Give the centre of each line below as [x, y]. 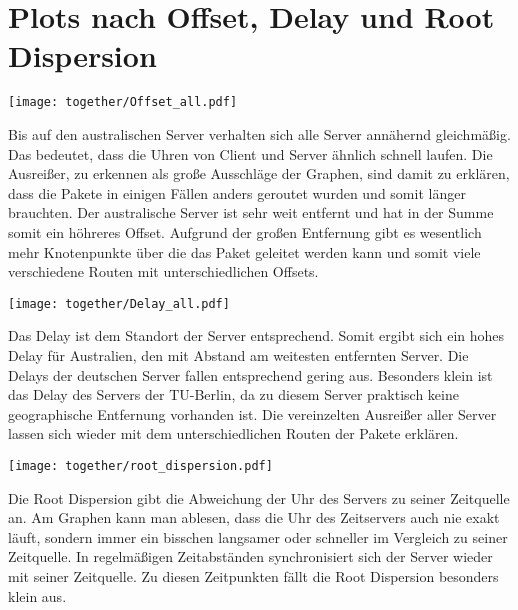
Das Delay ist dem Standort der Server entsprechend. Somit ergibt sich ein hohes [256, 335]
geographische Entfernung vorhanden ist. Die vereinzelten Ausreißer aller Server [252, 413]
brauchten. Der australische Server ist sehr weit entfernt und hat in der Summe [251, 212]
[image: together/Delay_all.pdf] [119, 303]
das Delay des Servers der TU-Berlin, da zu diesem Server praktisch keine [233, 394]
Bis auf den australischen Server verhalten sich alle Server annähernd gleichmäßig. [259, 133]
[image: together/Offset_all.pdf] [123, 102]
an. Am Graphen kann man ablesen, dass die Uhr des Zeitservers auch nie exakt [254, 517]
